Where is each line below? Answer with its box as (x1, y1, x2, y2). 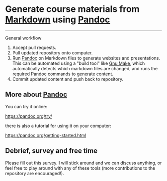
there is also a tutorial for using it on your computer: (5, 123, 111, 129)
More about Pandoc (5, 90, 68, 99)
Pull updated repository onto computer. (12, 49, 93, 55)
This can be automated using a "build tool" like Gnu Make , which (12, 60, 145, 66)
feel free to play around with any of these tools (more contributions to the (5, 165, 156, 171)
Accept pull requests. (12, 45, 56, 50)
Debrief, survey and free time (5, 147, 98, 155)
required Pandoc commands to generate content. (12, 71, 113, 77)
